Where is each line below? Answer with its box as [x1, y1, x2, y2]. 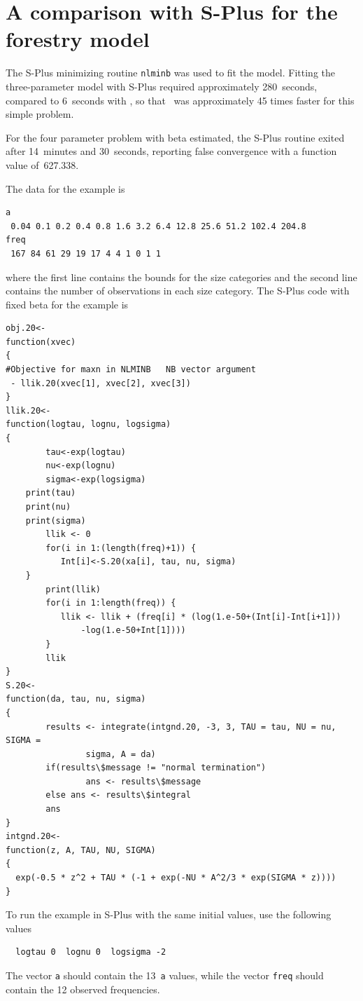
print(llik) [45, 584, 101, 594]
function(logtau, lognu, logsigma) [6, 419, 171, 430]
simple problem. [6, 107, 74, 121]
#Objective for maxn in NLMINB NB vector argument [6, 365, 256, 375]
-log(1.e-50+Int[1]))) [80, 625, 186, 636]
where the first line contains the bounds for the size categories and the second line [6, 269, 357, 284]
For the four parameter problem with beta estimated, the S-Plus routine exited [6, 130, 345, 144]
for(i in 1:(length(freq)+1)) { [45, 543, 197, 553]
